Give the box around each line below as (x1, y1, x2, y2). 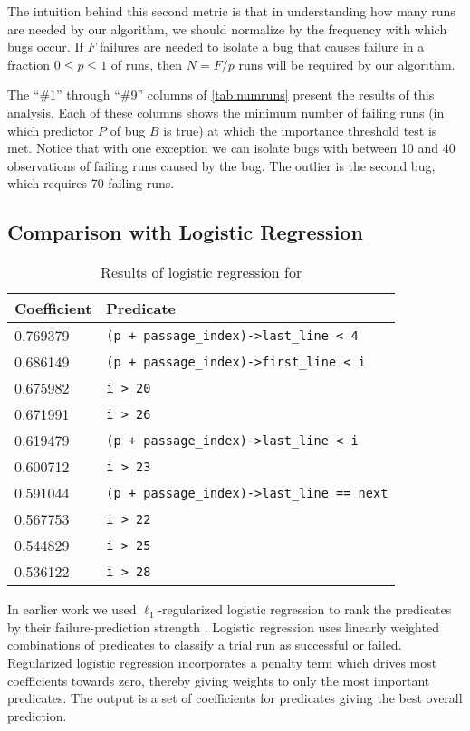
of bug (110, 120, 146, 139)
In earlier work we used (7, 600, 137, 619)
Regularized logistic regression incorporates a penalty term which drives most (7, 652, 437, 671)
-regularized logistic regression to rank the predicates (158, 600, 452, 619)
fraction (7, 54, 51, 73)
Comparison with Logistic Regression (7, 218, 363, 246)
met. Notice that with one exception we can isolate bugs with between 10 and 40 (7, 138, 456, 157)
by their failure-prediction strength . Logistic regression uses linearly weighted (7, 617, 439, 636)
